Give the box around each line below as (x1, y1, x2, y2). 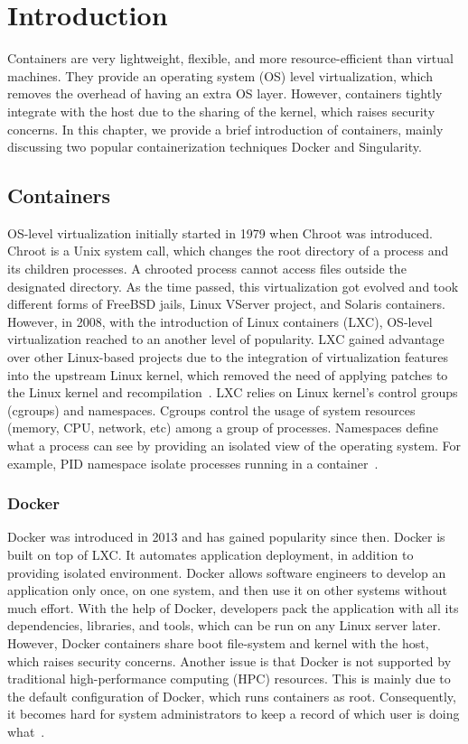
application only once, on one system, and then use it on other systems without (7, 581, 447, 600)
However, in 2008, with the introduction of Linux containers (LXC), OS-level (7, 312, 433, 330)
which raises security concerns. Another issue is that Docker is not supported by (7, 651, 452, 670)
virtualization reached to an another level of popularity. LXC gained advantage (7, 330, 445, 349)
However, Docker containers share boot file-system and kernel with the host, (7, 633, 429, 652)
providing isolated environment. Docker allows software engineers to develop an (7, 563, 446, 581)
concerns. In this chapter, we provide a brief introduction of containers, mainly (7, 119, 444, 138)
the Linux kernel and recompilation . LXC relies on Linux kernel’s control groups (7, 383, 458, 402)
